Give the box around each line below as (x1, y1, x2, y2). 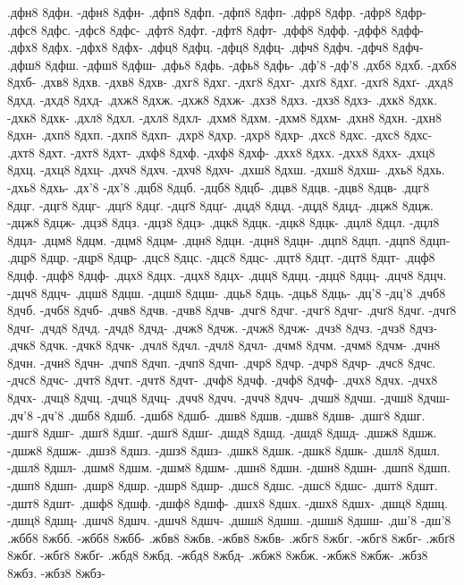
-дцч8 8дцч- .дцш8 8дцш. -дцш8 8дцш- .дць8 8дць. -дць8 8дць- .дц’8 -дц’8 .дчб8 (7, 283, 446, 301)
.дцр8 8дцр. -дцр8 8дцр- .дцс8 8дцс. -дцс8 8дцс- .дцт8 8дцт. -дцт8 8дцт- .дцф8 (7, 248, 435, 267)
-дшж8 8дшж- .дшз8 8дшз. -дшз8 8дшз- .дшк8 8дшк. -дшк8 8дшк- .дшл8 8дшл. (7, 440, 441, 459)
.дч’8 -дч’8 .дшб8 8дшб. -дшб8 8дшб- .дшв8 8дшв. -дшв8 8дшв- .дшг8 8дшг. (7, 405, 426, 424)
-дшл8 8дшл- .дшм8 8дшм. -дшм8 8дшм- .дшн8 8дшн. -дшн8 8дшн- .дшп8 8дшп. (7, 458, 451, 477)
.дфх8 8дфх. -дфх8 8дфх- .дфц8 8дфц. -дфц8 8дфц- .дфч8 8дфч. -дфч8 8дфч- (7, 38, 424, 56)
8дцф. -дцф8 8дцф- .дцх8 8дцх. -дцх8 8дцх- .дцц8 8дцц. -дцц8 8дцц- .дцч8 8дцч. (7, 265, 447, 284)
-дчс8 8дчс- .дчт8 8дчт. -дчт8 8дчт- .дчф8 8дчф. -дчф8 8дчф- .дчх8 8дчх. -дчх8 (7, 370, 438, 389)
